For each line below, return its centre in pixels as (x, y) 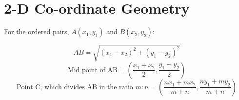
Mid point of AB (92, 70)
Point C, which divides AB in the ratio (75, 87)
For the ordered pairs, (37, 31)
